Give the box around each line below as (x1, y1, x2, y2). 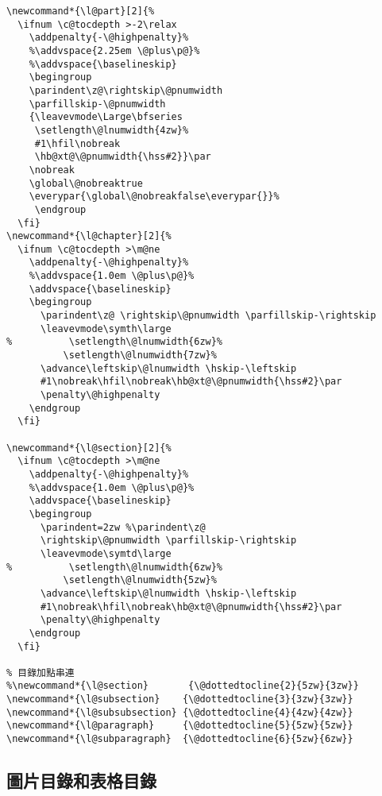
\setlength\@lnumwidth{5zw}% (63, 574, 217, 586)
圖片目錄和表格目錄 (6, 768, 156, 793)
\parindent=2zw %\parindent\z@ (40, 521, 206, 533)
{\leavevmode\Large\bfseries (29, 111, 183, 123)
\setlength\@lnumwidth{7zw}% (63, 350, 217, 361)
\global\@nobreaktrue (29, 177, 143, 189)
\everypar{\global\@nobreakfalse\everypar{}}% (29, 191, 280, 203)
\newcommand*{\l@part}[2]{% (6, 6, 155, 17)
